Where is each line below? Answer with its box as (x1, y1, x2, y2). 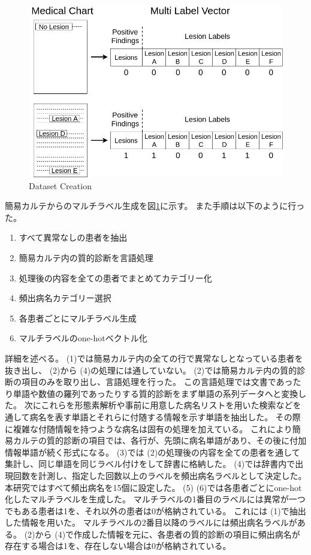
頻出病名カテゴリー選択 (19, 292, 111, 304)
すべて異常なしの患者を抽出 (19, 231, 128, 244)
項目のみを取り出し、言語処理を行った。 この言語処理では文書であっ (21, 375, 293, 388)
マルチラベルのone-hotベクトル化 (19, 332, 147, 344)
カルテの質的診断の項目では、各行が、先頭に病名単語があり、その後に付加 (13, 434, 307, 447)
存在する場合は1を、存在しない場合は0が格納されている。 (5, 539, 231, 552)
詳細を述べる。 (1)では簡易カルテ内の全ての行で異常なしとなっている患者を (5, 351, 303, 364)
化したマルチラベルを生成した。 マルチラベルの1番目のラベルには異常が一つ (5, 493, 306, 505)
